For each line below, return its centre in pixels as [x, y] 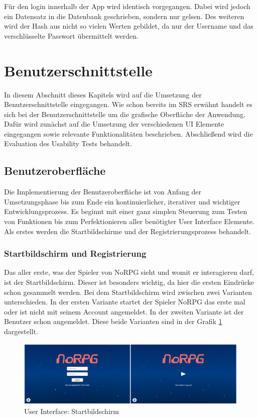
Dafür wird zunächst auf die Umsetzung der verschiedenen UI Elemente [114, 124]
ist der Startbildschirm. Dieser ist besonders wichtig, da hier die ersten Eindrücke [129, 282]
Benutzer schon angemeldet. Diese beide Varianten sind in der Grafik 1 [113, 321]
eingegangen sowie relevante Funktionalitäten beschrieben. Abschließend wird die [128, 133]
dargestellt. [21, 331]
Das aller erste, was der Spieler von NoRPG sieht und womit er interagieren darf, [129, 272]
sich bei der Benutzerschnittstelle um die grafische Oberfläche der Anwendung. [125, 114]
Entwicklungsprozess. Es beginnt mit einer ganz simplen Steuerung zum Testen [126, 211]
